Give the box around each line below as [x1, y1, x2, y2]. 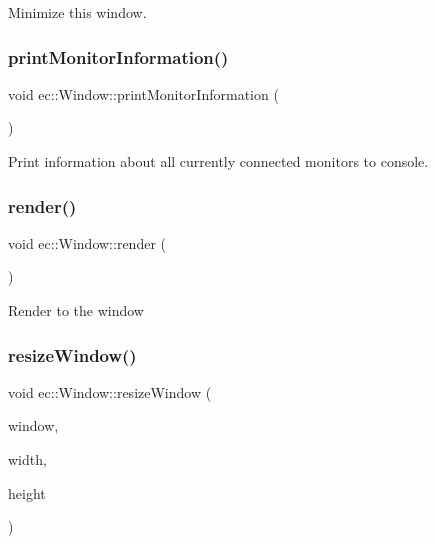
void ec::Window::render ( [8, 232, 166, 253]
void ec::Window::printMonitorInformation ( [8, 83, 279, 104]
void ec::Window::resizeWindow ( [8, 381, 212, 402]
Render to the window [8, 300, 144, 320]
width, [8, 449, 47, 469]
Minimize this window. [8, 2, 147, 22]
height [8, 482, 46, 503]
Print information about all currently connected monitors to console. [8, 151, 429, 171]
